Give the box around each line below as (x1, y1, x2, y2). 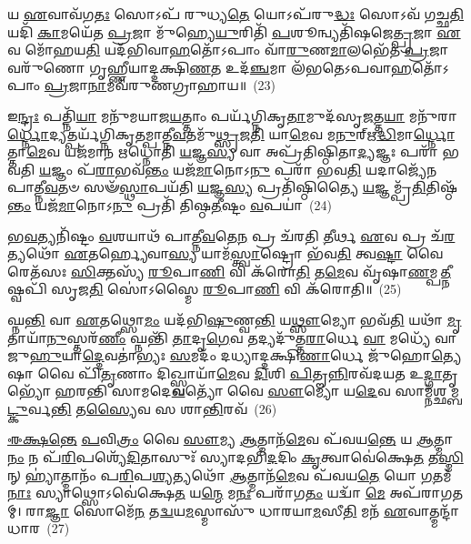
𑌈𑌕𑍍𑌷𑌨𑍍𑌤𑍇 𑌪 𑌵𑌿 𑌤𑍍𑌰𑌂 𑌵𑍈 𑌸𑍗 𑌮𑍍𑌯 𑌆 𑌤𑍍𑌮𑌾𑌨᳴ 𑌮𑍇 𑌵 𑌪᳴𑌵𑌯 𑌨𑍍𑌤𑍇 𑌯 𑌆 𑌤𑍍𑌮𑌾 (7, 429, 453, 448)
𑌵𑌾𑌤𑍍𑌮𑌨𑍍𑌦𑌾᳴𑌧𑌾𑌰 (407, 500, 460, 519)
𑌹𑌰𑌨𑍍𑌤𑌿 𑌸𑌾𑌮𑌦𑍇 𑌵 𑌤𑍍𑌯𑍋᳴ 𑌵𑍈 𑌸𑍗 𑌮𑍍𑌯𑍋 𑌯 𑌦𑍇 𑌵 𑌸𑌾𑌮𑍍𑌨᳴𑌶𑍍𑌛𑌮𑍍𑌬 (55, 381, 463, 400)
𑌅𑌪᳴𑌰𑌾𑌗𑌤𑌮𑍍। (389, 483, 464, 502)
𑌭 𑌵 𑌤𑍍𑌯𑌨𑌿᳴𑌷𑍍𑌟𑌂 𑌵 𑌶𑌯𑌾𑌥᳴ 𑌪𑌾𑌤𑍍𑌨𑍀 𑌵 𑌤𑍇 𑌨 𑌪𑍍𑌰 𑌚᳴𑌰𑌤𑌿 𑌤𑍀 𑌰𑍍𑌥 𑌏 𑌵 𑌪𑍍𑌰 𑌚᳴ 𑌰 (7, 226, 456, 245)
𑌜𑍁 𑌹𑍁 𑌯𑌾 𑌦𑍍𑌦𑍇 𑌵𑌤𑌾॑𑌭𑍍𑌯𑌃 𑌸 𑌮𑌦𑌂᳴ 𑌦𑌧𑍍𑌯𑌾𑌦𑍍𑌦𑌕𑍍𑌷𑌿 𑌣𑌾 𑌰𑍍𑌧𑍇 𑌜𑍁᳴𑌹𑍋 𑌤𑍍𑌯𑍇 (7, 346, 462, 365)
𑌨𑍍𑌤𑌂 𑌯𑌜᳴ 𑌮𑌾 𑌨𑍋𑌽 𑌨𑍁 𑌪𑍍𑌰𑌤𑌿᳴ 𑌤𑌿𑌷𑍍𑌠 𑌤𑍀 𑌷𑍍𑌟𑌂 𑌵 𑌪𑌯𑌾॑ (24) (7, 195, 332, 214)
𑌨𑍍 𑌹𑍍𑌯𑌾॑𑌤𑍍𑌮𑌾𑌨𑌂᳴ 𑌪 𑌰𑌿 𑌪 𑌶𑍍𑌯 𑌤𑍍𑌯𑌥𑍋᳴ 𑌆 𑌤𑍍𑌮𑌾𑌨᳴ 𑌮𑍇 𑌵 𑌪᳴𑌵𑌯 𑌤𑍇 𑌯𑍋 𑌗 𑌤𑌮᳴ (7, 465, 452, 484)
